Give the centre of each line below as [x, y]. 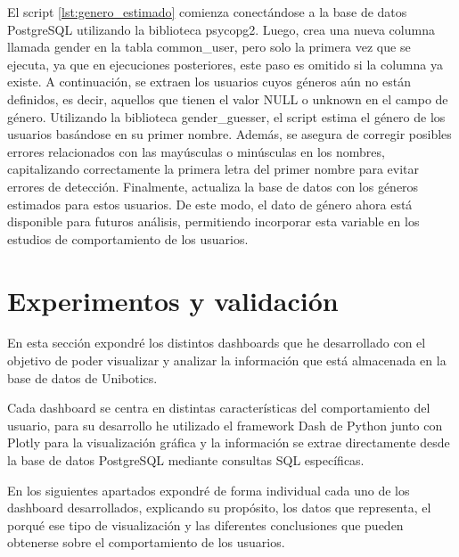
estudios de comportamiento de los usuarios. [128, 238]
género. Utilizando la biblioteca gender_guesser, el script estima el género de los [226, 116]
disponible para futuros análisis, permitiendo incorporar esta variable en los [213, 221]
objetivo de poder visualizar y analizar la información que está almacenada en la [227, 360]
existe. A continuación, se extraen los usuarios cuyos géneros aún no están [209, 82]
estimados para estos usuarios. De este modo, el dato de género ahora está [210, 204]
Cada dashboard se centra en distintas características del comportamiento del [219, 408]
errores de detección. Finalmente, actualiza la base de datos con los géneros [213, 186]
